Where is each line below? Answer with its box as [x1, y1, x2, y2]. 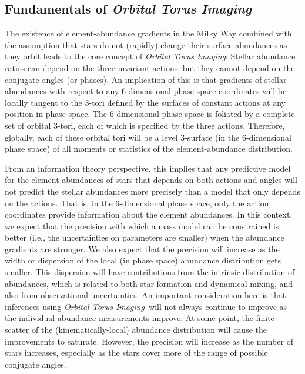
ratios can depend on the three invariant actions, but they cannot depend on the [5, 61, 295, 74]
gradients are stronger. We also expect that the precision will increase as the [5, 242, 280, 255]
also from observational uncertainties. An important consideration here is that [5, 289, 286, 301]
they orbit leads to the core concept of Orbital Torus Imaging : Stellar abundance [5, 50, 296, 62]
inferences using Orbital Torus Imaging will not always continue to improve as [5, 300, 287, 312]
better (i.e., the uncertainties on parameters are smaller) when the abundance [5, 231, 284, 243]
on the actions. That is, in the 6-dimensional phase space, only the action [5, 196, 269, 209]
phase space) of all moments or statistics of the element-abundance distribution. [5, 142, 293, 155]
